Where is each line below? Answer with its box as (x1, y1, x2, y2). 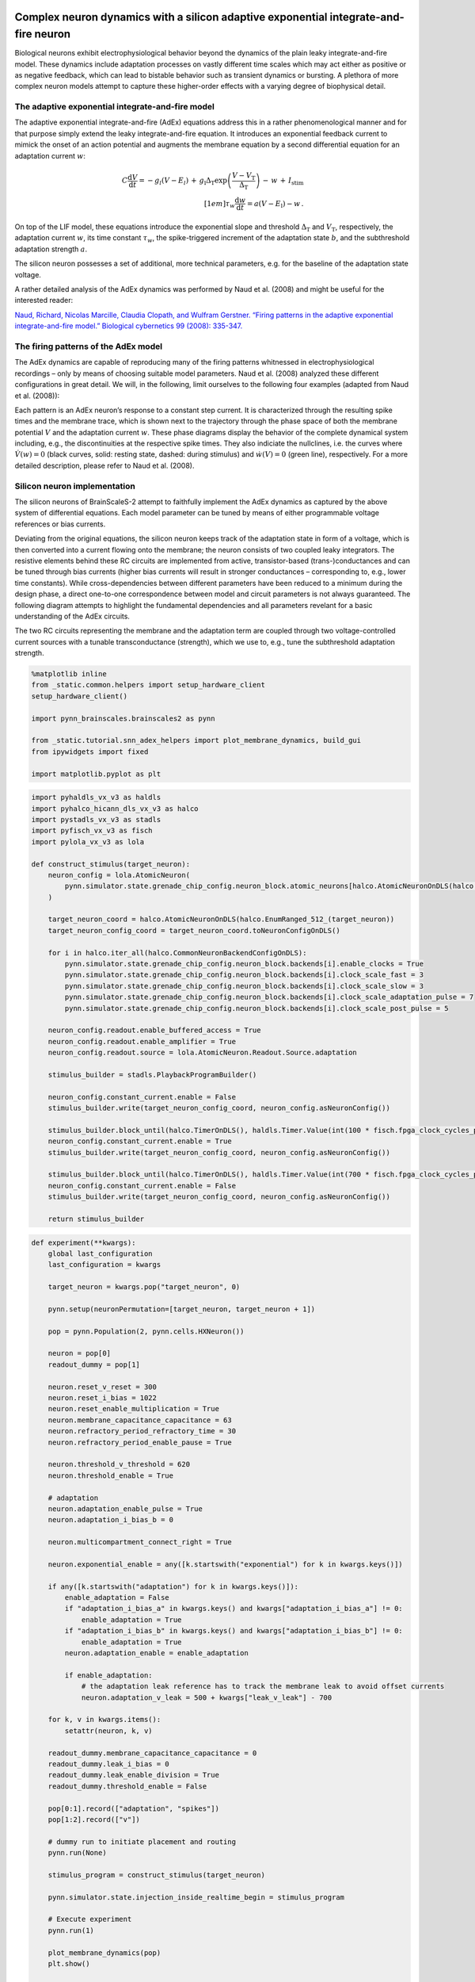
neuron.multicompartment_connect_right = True (47, 1538, 233, 1547)
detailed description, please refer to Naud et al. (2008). (14, 461, 195, 470)
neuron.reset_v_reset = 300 (47, 1382, 158, 1391)
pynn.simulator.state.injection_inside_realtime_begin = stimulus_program (47, 1892, 344, 1902)
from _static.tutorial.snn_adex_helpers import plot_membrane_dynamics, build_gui (31, 736, 362, 745)
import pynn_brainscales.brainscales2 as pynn (31, 714, 215, 723)
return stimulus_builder (47, 1215, 145, 1223)
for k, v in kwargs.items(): (47, 1715, 161, 1724)
